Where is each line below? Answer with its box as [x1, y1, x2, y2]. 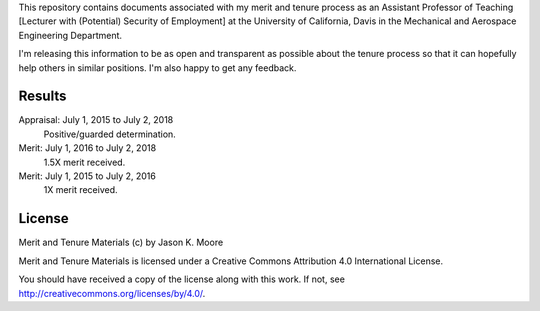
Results [18, 88, 67, 105]
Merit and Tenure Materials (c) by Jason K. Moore [18, 236, 224, 249]
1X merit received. [43, 184, 119, 196]
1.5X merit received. [43, 156, 126, 168]
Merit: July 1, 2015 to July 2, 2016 [18, 170, 157, 182]
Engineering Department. [18, 29, 123, 41]
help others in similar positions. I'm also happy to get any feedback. [18, 61, 297, 74]
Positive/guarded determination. [43, 128, 177, 140]
